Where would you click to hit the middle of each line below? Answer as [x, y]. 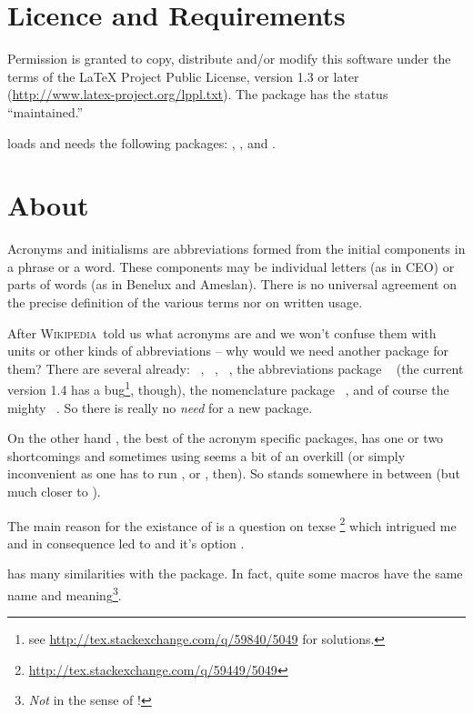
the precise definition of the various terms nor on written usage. [185, 302]
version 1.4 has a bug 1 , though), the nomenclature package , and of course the [228, 388]
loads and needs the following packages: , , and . [142, 142]
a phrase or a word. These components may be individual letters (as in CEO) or [231, 266]
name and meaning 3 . [65, 593]
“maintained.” [45, 111]
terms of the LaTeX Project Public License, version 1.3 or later [183, 76]
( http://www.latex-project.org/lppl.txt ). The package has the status [198, 94]
